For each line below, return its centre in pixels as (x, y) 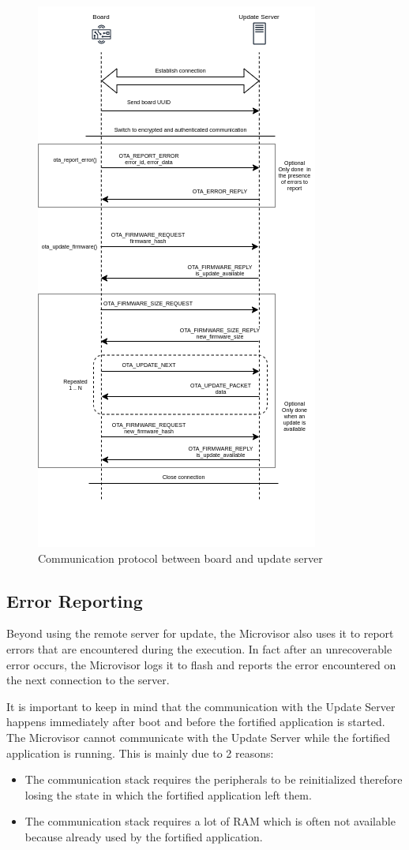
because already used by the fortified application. (144, 836)
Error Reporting (75, 600)
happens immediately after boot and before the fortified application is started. (196, 722)
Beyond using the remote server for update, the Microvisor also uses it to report (200, 633)
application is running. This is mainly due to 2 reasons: (140, 753)
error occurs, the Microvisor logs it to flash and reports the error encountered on (201, 664)
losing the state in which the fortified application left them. (168, 794)
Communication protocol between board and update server (180, 558)
